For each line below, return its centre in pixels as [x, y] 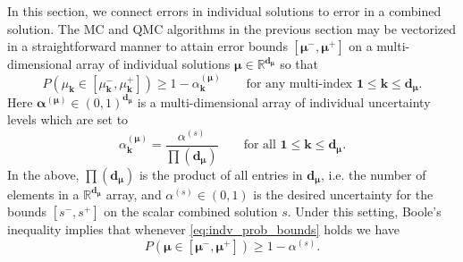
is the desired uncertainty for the [343, 194]
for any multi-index [299, 84]
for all [260, 145]
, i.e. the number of [374, 174]
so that [299, 64]
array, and [134, 194]
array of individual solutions [153, 64]
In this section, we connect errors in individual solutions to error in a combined [224, 11]
